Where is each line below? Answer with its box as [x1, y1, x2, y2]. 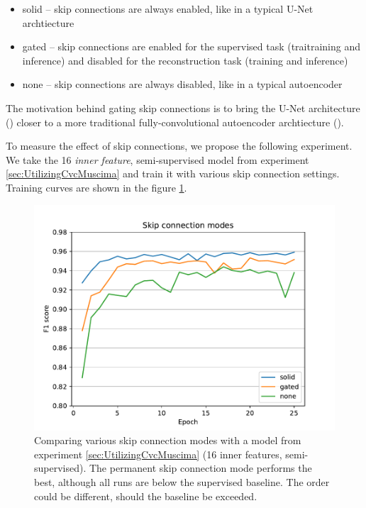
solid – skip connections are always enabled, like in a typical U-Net [22, 1, 314, 16]
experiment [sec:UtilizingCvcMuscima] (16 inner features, [34, 446, 282, 461]
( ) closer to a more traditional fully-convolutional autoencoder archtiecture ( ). [6, 114, 344, 129]
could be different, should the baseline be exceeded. [34, 488, 257, 503]
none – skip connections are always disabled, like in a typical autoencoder [22, 77, 343, 92]
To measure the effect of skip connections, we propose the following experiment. [6, 138, 353, 153]
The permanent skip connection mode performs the [89, 460, 312, 475]
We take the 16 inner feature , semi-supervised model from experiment [6, 152, 309, 167]
